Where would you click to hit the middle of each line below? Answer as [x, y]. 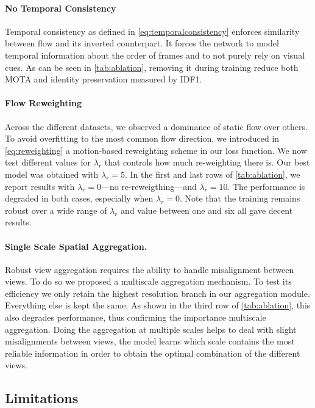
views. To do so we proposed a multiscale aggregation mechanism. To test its [148, 281]
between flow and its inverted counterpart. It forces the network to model [142, 43]
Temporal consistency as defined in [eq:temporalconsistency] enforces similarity [152, 31]
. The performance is [266, 186]
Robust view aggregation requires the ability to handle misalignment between [150, 269]
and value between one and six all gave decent [207, 210]
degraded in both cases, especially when [79, 198]
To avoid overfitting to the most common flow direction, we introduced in [142, 138]
